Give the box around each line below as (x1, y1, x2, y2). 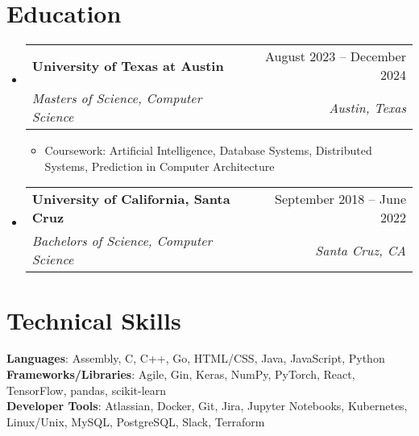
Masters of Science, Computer (31, 89, 202, 108)
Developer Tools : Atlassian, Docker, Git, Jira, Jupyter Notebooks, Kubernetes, (6, 397, 408, 414)
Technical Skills (6, 303, 181, 336)
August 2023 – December (265, 47, 406, 66)
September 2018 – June (275, 189, 406, 209)
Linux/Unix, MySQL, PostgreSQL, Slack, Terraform (6, 413, 265, 430)
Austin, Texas (329, 98, 406, 117)
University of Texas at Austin (31, 56, 224, 75)
